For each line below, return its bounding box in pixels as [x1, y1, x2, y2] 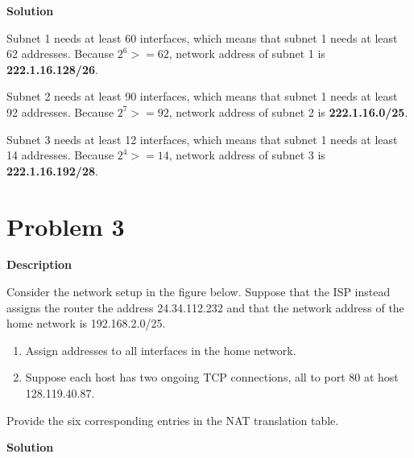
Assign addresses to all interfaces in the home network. [25, 341, 296, 358]
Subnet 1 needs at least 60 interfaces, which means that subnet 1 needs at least [6, 29, 398, 46]
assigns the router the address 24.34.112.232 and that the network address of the [6, 299, 404, 316]
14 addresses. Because [6, 146, 114, 163]
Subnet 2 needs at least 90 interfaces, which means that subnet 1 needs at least [6, 88, 398, 105]
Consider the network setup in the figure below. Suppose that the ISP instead [6, 283, 391, 300]
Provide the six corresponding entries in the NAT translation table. [6, 411, 339, 428]
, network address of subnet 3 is [168, 146, 325, 163]
